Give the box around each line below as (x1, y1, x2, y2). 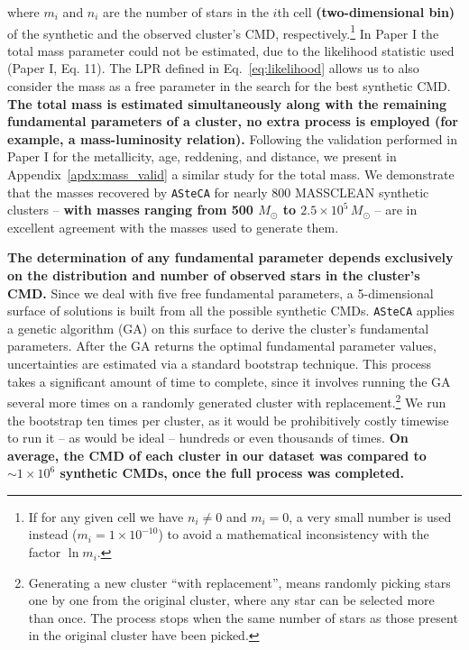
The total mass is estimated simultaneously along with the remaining (7, 94, 446, 113)
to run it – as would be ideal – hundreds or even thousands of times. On (7, 428, 409, 447)
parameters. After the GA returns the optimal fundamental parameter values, (7, 336, 437, 355)
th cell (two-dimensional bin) (277, 3, 455, 21)
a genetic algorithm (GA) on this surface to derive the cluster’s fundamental (7, 318, 429, 337)
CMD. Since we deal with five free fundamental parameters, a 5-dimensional (7, 283, 434, 302)
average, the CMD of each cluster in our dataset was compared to (7, 445, 427, 464)
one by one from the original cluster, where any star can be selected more (28, 590, 435, 609)
